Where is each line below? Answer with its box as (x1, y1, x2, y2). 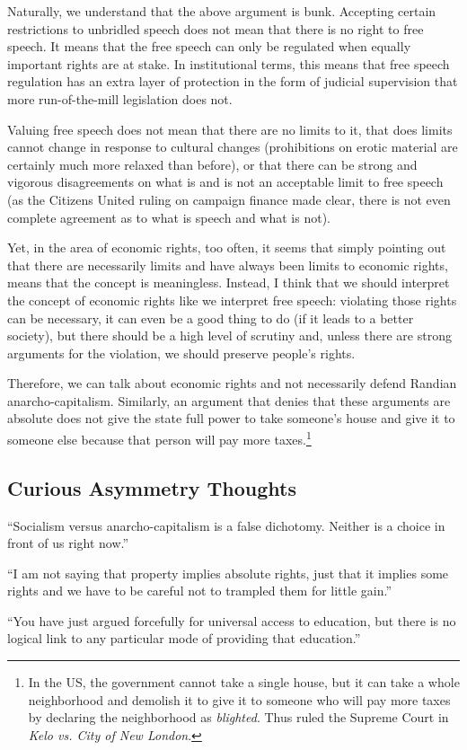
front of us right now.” (7, 534, 129, 552)
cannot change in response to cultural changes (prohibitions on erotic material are (7, 137, 458, 156)
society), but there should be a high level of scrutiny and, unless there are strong (7, 326, 452, 345)
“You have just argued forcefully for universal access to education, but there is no (7, 611, 456, 630)
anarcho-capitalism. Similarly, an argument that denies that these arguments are (7, 391, 451, 410)
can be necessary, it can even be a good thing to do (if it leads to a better (7, 308, 414, 327)
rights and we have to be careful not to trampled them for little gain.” (7, 581, 392, 600)
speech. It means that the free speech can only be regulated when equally (7, 37, 411, 56)
